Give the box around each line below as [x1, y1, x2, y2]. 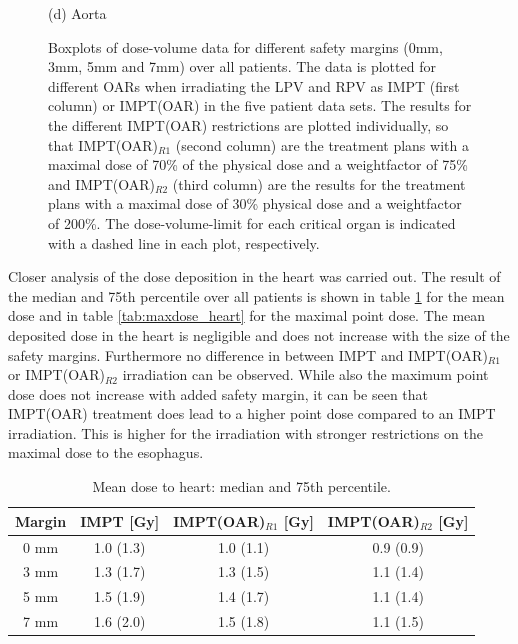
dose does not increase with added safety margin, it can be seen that [8, 383, 429, 404]
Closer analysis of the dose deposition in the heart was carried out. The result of [8, 266, 501, 287]
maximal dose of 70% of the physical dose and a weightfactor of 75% [48, 154, 468, 175]
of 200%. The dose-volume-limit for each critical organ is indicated [48, 212, 456, 233]
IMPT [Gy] [80, 510, 160, 531]
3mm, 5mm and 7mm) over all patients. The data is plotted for [48, 56, 436, 77]
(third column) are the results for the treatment [172, 173, 466, 194]
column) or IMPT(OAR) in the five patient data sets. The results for [48, 95, 472, 116]
